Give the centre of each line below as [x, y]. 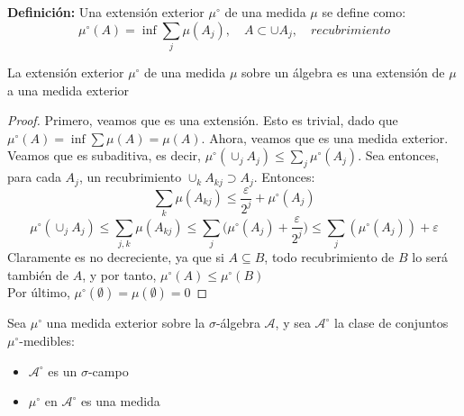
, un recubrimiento [130, 177]
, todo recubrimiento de [329, 257]
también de [38, 274]
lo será [430, 257]
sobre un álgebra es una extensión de [343, 72]
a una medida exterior [68, 90]
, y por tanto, [119, 274]
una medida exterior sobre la [126, 323]
